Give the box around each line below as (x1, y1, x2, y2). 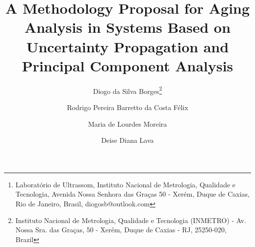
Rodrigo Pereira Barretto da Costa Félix (67, 102, 188, 112)
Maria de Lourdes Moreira (88, 118, 167, 129)
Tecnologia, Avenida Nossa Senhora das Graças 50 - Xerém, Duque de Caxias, (15, 189, 250, 199)
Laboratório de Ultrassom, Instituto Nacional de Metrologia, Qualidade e (15, 179, 236, 189)
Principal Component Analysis (22, 55, 233, 75)
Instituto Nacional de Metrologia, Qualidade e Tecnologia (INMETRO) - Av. (15, 215, 247, 225)
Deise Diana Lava (101, 135, 154, 145)
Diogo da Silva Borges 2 (93, 84, 162, 96)
